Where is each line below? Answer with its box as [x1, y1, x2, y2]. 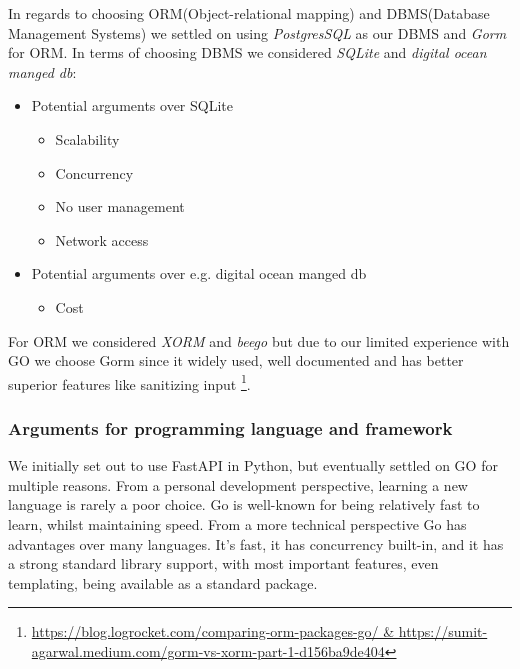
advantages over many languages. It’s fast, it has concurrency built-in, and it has [8, 533, 504, 554]
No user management [55, 196, 185, 217]
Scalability [55, 128, 120, 149]
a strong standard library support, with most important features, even [8, 553, 439, 574]
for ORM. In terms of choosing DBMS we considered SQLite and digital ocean [8, 42, 487, 63]
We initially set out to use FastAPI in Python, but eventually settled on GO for [8, 455, 498, 476]
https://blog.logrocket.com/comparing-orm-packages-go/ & [31, 621, 395, 642]
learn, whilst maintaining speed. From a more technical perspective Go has [8, 513, 467, 534]
